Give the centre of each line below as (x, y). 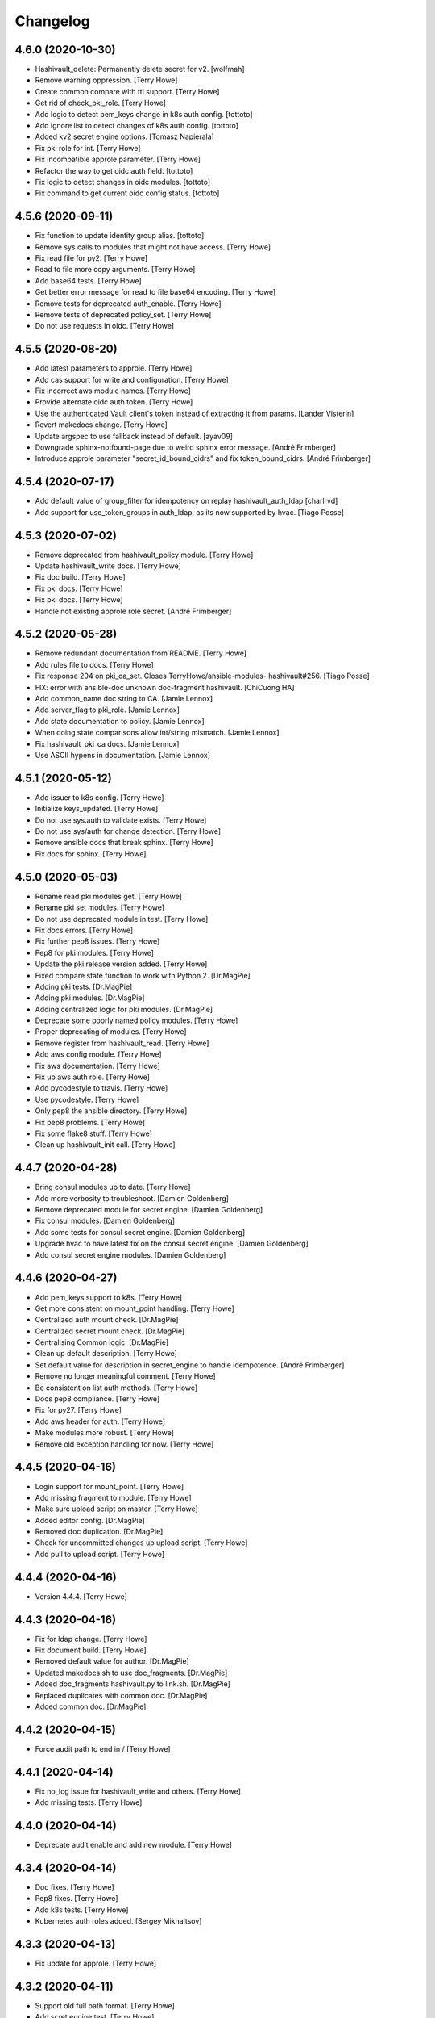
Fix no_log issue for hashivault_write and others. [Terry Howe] (138, 1791)
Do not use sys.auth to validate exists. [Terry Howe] (121, 820)
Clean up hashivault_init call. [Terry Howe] (106, 1145)
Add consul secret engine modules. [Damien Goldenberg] (130, 1254)
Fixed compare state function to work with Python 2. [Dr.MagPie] (143, 975)
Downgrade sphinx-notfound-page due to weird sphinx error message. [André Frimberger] (186, 447)
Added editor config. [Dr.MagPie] (90, 1520)
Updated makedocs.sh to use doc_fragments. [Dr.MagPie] (131, 1673)
